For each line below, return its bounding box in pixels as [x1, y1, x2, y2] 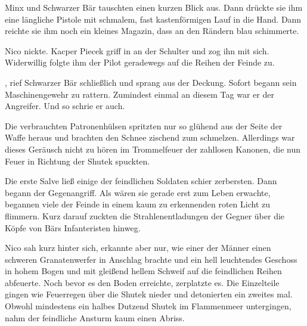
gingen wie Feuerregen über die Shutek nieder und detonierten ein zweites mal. [5, 288, 293, 300]
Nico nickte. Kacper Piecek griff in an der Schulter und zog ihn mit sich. [5, 44, 269, 57]
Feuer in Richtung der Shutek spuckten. [5, 154, 150, 167]
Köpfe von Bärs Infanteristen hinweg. [5, 221, 141, 234]
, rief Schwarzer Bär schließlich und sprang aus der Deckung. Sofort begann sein [5, 76, 297, 88]
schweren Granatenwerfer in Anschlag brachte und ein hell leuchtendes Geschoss [5, 253, 297, 265]
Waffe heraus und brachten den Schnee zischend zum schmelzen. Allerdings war [5, 131, 295, 144]
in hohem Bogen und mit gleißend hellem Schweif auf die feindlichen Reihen [5, 265, 282, 277]
